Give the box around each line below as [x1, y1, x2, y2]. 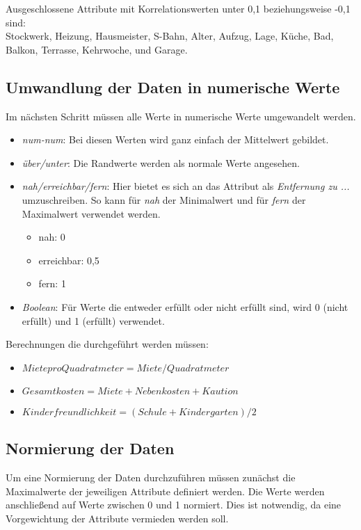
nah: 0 [38, 230, 65, 244]
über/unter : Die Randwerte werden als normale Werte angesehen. [22, 155, 300, 170]
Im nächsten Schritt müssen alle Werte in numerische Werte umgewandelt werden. [6, 109, 356, 123]
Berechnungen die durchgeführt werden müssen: [6, 337, 209, 351]
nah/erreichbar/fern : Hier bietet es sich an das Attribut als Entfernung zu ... [22, 179, 350, 193]
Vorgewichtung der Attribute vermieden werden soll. [6, 511, 229, 525]
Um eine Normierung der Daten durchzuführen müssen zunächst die [6, 469, 296, 484]
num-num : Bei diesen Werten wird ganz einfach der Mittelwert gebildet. [22, 132, 329, 147]
